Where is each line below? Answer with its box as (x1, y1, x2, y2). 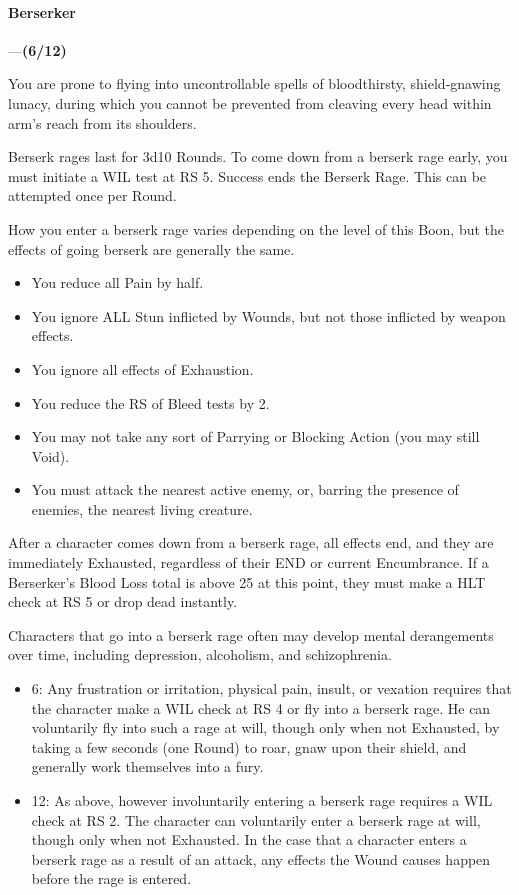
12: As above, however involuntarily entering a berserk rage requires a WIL (31, 790, 493, 811)
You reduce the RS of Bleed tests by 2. (31, 392, 270, 413)
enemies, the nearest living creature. (31, 498, 253, 519)
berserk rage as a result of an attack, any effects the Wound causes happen (31, 848, 491, 869)
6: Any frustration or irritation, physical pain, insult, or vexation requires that (31, 678, 512, 699)
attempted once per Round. (8, 185, 177, 206)
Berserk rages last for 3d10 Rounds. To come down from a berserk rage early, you (8, 146, 508, 167)
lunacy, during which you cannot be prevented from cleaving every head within (8, 92, 492, 113)
